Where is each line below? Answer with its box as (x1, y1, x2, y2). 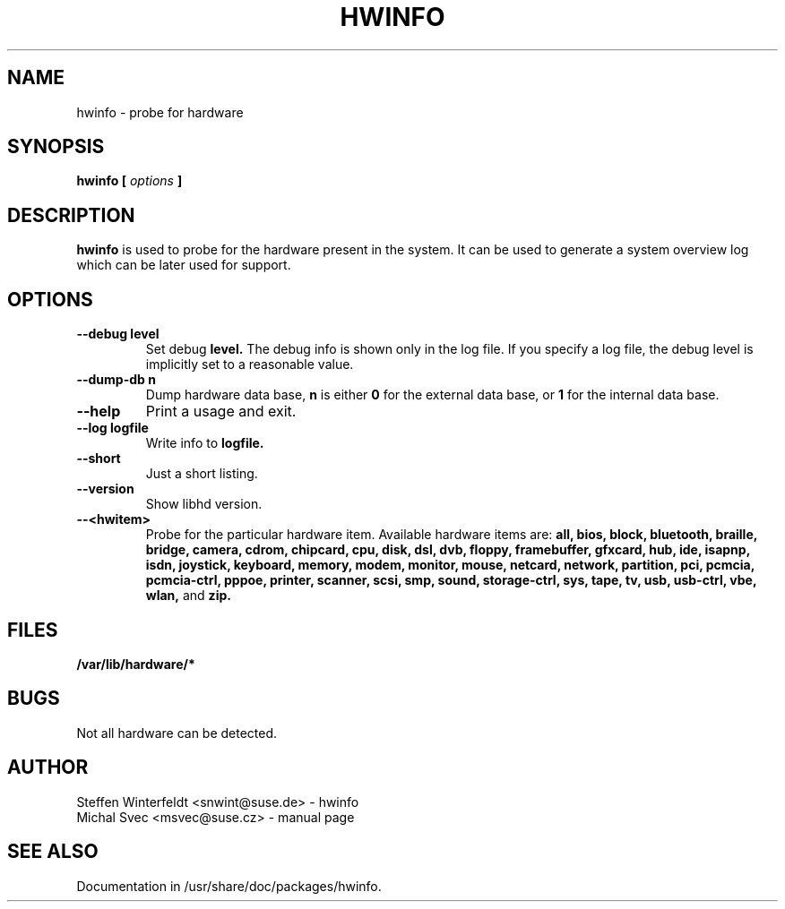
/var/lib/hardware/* (76, 656, 195, 672)
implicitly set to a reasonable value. (145, 356, 354, 373)
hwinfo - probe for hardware (76, 104, 244, 120)
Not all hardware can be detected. (76, 725, 278, 741)
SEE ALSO (7, 840, 99, 863)
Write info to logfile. (145, 435, 264, 451)
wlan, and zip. (145, 587, 231, 604)
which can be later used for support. (76, 257, 291, 273)
